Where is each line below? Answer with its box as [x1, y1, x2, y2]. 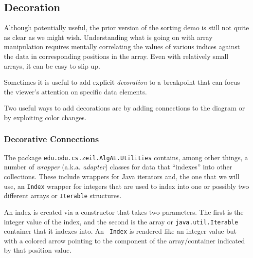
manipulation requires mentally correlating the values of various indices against [4, 41, 240, 52]
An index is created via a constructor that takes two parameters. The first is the [4, 206, 244, 217]
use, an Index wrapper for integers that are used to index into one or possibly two [4, 181, 249, 191]
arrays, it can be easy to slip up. [4, 60, 100, 71]
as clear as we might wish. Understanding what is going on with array [4, 32, 213, 42]
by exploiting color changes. [4, 112, 87, 122]
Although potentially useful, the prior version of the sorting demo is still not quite [4, 22, 249, 33]
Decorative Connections [4, 133, 99, 145]
